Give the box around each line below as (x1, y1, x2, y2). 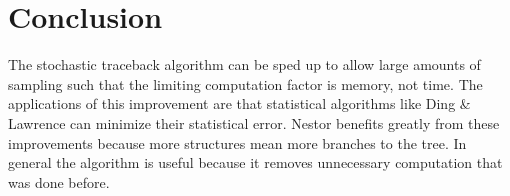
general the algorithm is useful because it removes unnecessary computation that (8, 152, 503, 173)
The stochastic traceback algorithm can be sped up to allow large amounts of (8, 54, 481, 75)
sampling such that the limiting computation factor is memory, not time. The (8, 73, 483, 94)
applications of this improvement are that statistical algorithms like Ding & (8, 93, 471, 114)
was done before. (8, 171, 110, 192)
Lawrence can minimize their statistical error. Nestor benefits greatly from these (8, 112, 500, 133)
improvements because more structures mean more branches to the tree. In (8, 132, 467, 153)
